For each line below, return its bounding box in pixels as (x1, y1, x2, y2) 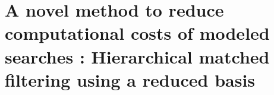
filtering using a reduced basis (5, 67, 256, 91)
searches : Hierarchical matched (5, 44, 270, 68)
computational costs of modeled (5, 21, 270, 45)
